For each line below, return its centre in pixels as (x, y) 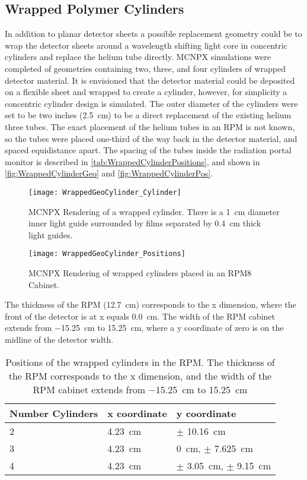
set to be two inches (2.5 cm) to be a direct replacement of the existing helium (148, 115)
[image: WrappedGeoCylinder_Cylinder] (105, 192)
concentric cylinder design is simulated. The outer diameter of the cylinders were (151, 103)
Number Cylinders (54, 413)
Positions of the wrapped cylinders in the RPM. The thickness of (140, 362)
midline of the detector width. (59, 339)
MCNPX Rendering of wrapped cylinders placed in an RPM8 (140, 273)
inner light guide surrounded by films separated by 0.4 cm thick (145, 223)
